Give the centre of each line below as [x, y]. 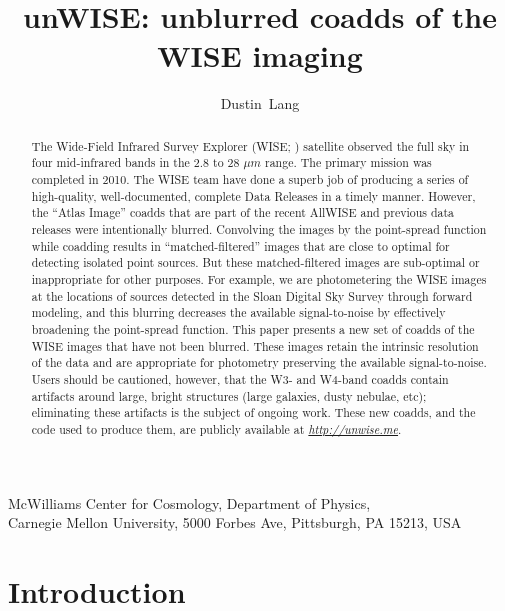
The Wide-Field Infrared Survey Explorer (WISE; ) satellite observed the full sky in [250, 145]
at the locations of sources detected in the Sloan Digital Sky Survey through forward [252, 295]
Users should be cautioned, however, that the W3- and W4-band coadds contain [240, 378]
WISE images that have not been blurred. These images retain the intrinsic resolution [255, 345]
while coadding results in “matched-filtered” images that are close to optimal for [240, 245]
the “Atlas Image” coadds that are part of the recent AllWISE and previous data [243, 212]
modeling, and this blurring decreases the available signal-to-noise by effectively [238, 312]
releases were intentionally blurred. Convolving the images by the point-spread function [259, 228]
